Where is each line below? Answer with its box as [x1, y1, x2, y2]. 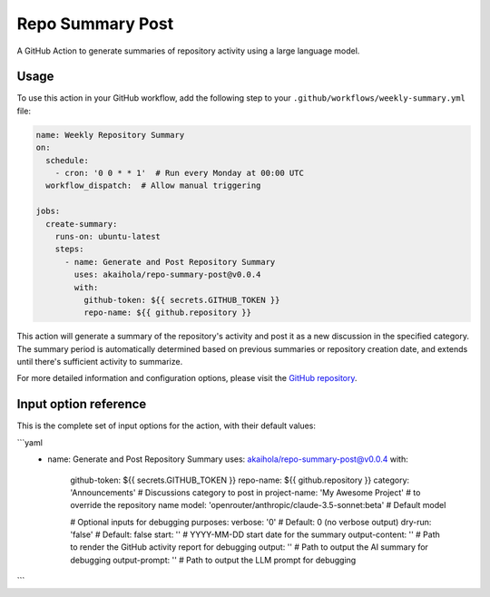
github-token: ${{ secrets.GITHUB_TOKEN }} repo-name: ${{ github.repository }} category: [70, 475, 410, 485]
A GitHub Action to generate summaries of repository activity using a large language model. [16, 45, 360, 56]
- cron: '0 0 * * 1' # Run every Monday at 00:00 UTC [54, 168, 304, 178]
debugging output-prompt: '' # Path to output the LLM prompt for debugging [70, 554, 357, 565]
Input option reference [16, 396, 147, 412]
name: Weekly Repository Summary [35, 130, 185, 140]
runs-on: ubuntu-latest [54, 231, 161, 241]
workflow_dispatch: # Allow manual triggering [45, 181, 261, 191]
